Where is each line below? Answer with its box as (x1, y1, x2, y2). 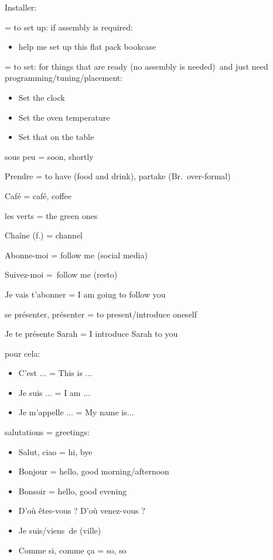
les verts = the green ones (5, 209, 98, 221)
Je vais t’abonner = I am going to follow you (5, 288, 166, 300)
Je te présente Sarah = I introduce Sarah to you (5, 327, 178, 340)
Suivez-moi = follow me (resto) (5, 268, 118, 281)
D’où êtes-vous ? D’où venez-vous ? (18, 504, 145, 517)
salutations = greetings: (5, 426, 90, 438)
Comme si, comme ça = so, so (18, 544, 127, 556)
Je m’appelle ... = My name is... (18, 406, 134, 418)
